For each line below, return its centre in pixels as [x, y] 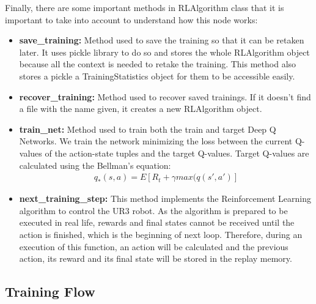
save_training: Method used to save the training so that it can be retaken [162, 40]
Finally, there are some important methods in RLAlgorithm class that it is [145, 7]
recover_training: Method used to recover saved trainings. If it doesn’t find [165, 96]
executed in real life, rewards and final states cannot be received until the [157, 222]
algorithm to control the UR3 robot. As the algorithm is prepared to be [153, 210]
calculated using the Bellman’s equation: [95, 165]
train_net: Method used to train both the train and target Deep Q [148, 129]
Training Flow [50, 291]
